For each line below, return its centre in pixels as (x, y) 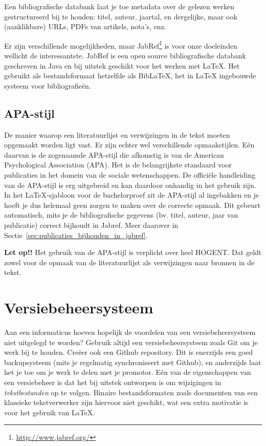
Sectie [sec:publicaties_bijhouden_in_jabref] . (76, 235)
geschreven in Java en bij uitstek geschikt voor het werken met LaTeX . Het (122, 65)
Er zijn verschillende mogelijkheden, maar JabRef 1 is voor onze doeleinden (121, 45)
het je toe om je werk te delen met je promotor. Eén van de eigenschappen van (128, 372)
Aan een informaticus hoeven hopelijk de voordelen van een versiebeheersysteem (130, 332)
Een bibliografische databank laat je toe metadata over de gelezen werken (119, 6)
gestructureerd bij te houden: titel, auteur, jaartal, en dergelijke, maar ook (121, 16)
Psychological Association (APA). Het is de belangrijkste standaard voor (118, 165)
